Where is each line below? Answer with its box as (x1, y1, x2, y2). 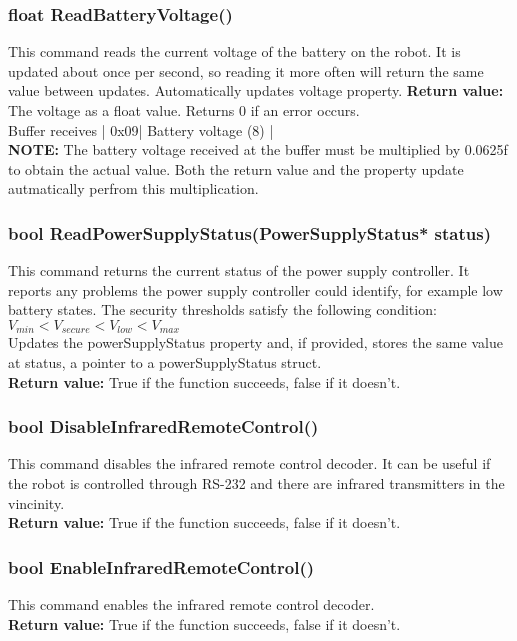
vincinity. (8, 492, 65, 513)
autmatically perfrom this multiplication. (8, 178, 259, 199)
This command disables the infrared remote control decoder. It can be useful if (8, 453, 491, 474)
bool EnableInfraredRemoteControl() (8, 554, 315, 579)
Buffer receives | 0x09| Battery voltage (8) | (8, 119, 274, 140)
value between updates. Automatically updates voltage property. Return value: (8, 80, 504, 101)
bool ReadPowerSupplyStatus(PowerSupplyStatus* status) (8, 220, 491, 245)
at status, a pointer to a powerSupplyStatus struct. (8, 352, 322, 373)
